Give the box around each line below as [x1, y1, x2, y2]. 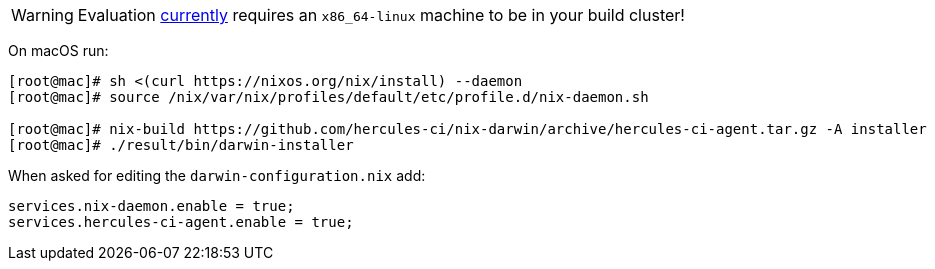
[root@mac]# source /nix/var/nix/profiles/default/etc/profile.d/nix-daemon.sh [8, 89, 649, 105]
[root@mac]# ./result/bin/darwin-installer [8, 137, 354, 153]
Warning [11, 5, 74, 25]
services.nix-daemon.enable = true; [8, 198, 295, 214]
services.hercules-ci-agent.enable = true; [8, 214, 354, 230]
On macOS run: [8, 42, 109, 59]
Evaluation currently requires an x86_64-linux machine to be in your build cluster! [77, 5, 685, 25]
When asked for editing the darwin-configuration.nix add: [8, 167, 426, 184]
